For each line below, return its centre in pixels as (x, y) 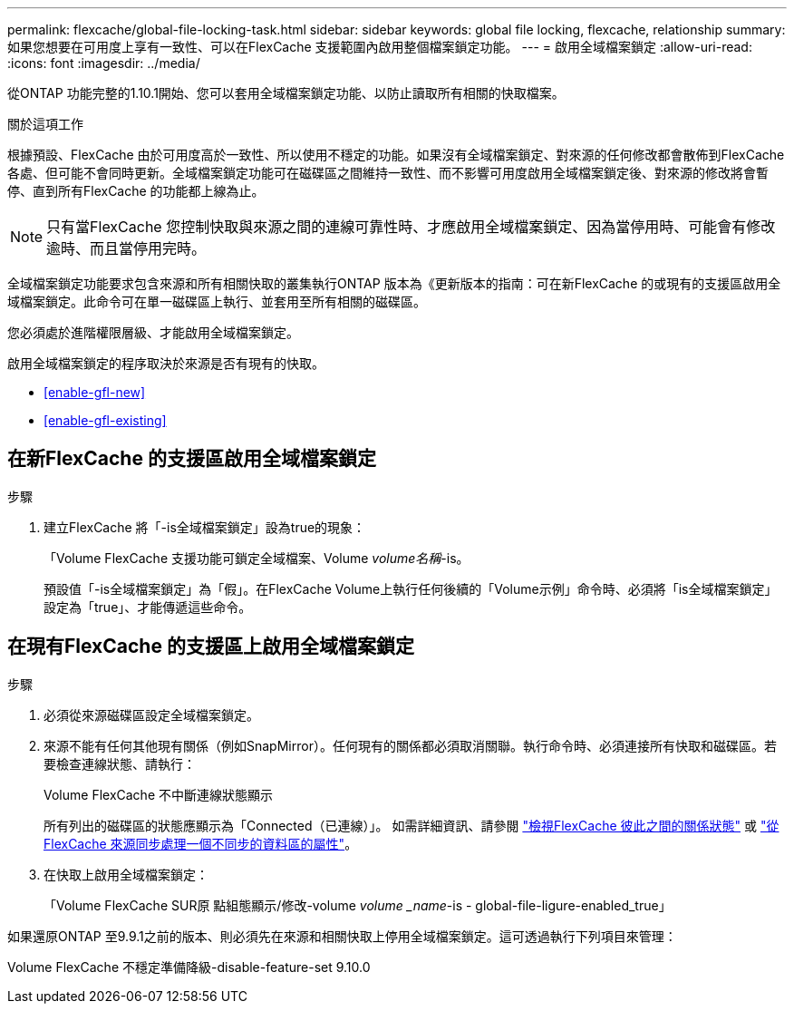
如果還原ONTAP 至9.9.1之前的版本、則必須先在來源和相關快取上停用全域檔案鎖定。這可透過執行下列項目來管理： (342, 936)
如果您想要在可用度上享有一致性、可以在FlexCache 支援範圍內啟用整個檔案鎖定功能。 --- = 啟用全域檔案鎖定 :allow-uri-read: (380, 47)
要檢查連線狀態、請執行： (120, 763)
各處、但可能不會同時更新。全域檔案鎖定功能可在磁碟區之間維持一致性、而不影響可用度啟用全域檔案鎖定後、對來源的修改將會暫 (388, 173)
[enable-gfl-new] (95, 392)
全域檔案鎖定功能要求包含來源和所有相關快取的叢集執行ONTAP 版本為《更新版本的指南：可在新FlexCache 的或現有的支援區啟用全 (394, 283)
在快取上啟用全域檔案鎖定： (126, 874)
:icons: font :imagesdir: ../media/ (104, 63)
